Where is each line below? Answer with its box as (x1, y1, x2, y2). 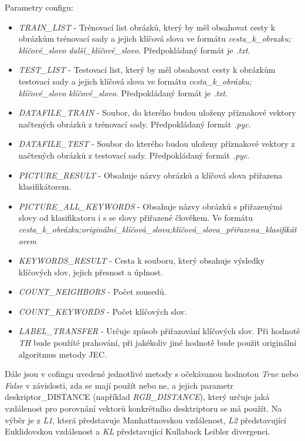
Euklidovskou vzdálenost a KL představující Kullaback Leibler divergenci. (5, 425, 270, 437)
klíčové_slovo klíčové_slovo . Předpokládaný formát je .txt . (18, 86, 228, 99)
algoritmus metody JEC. (18, 348, 107, 360)
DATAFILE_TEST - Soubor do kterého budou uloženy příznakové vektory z (18, 137, 295, 150)
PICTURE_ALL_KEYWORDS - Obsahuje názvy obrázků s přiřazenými (18, 200, 283, 212)
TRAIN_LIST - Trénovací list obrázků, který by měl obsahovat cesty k (18, 21, 276, 33)
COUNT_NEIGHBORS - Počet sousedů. (18, 285, 167, 298)
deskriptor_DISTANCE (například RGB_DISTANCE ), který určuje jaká (5, 390, 270, 403)
